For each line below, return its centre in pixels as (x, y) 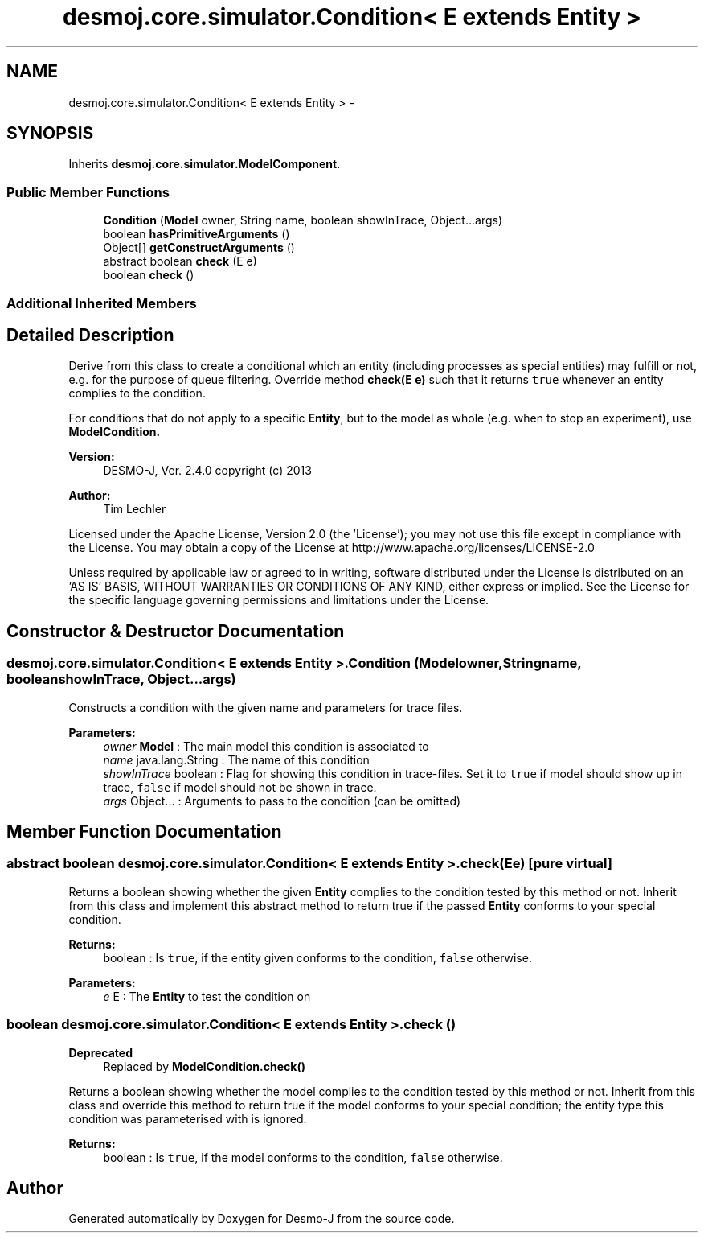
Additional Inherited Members (102, 303)
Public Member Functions (88, 192)
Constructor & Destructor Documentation (176, 631)
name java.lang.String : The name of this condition (236, 759)
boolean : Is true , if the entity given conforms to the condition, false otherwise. (317, 957)
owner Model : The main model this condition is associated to (266, 746)
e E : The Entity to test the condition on (207, 996)
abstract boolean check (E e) (180, 261)
